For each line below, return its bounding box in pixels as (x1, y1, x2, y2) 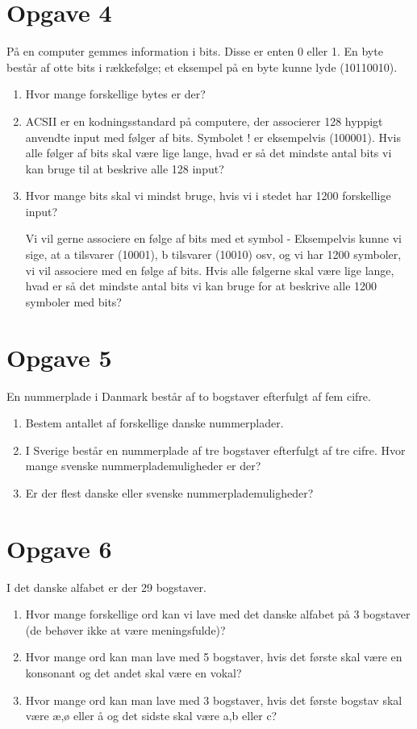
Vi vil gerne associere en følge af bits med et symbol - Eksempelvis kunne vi (25, 230, 402, 247)
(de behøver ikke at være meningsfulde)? (25, 621, 226, 638)
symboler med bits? (25, 293, 122, 310)
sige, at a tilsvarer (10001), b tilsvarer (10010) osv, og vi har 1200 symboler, (25, 246, 402, 263)
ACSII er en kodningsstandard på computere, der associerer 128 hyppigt (25, 112, 383, 129)
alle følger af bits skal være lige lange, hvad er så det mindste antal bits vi (25, 144, 392, 161)
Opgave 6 (6, 531, 112, 564)
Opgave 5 (6, 340, 112, 373)
